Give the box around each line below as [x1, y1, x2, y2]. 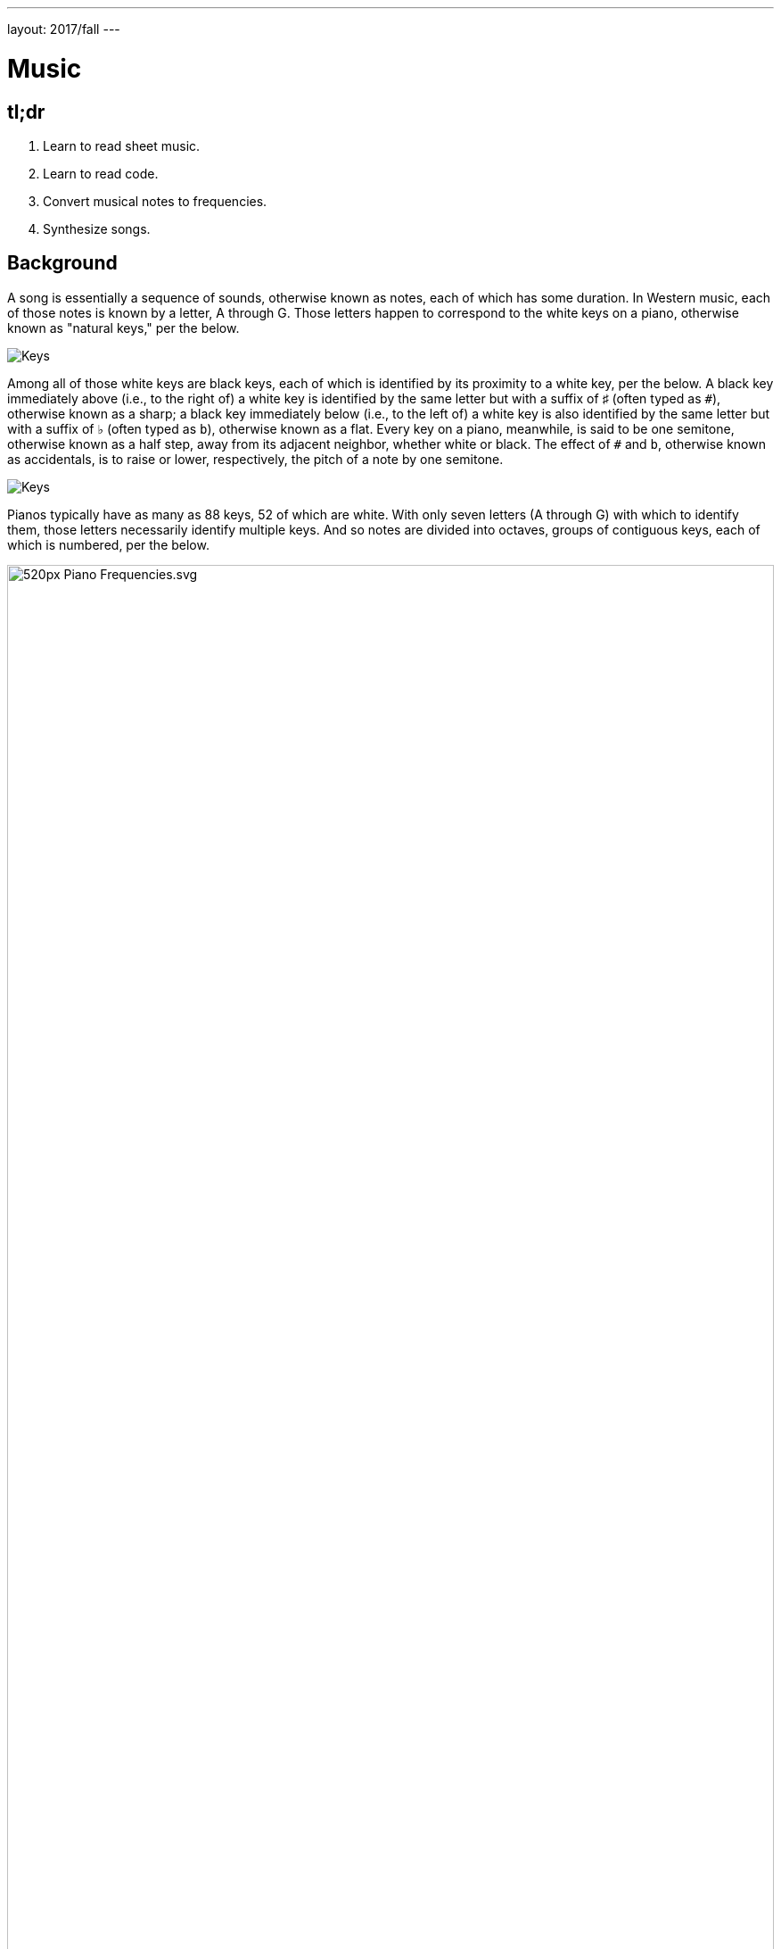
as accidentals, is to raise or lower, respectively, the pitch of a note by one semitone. [7, 451, 504, 467]
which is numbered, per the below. [7, 536, 210, 552]
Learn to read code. [43, 165, 159, 181]
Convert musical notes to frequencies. [43, 193, 267, 209]
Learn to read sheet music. [43, 137, 201, 153]
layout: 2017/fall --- [7, 21, 120, 37]
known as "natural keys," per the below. [7, 319, 240, 336]
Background [7, 252, 118, 275]
